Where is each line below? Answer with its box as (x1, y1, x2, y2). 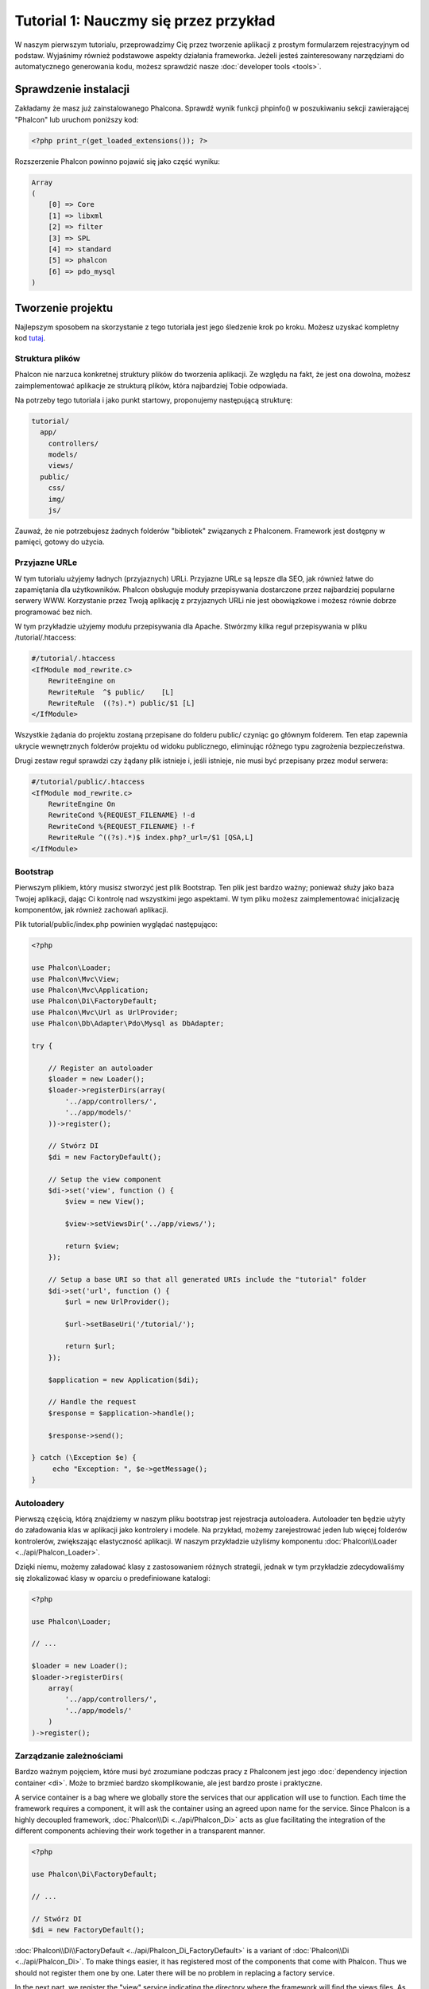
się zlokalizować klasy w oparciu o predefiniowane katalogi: (14, 1573, 211, 1582)
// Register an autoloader (48, 1063, 154, 1072)
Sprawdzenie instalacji (14, 83, 130, 96)
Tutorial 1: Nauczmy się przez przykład (14, 12, 276, 29)
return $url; (64, 1341, 116, 1351)
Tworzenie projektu (14, 301, 114, 314)
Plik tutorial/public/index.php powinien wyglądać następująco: (14, 920, 218, 929)
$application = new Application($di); (48, 1375, 199, 1384)
